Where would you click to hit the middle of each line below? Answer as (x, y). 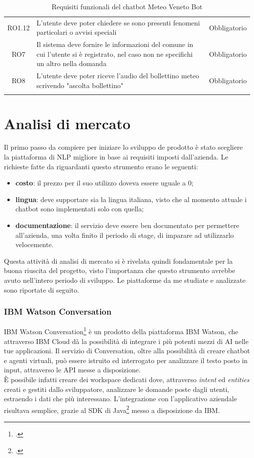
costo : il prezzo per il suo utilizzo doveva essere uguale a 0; (104, 183)
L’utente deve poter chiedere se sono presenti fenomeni (118, 22)
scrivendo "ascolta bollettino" (80, 85)
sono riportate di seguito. (42, 289)
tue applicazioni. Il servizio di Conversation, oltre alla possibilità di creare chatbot (127, 351)
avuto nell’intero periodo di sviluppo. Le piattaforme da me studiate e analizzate (125, 280)
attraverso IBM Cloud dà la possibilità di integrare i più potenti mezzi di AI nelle (126, 341)
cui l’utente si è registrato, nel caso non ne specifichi (115, 54)
